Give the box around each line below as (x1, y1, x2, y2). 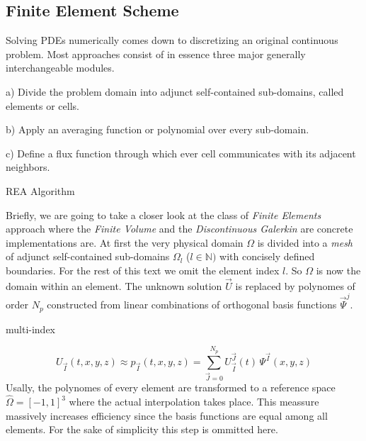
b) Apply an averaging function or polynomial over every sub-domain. (6, 122, 309, 137)
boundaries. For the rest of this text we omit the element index (6, 262, 280, 277)
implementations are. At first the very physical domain (6, 235, 244, 250)
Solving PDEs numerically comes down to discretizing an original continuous (6, 33, 338, 48)
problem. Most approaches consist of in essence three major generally (6, 46, 306, 61)
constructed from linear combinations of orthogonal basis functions (47, 297, 337, 312)
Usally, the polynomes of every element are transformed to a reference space (6, 380, 336, 395)
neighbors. (6, 160, 50, 174)
